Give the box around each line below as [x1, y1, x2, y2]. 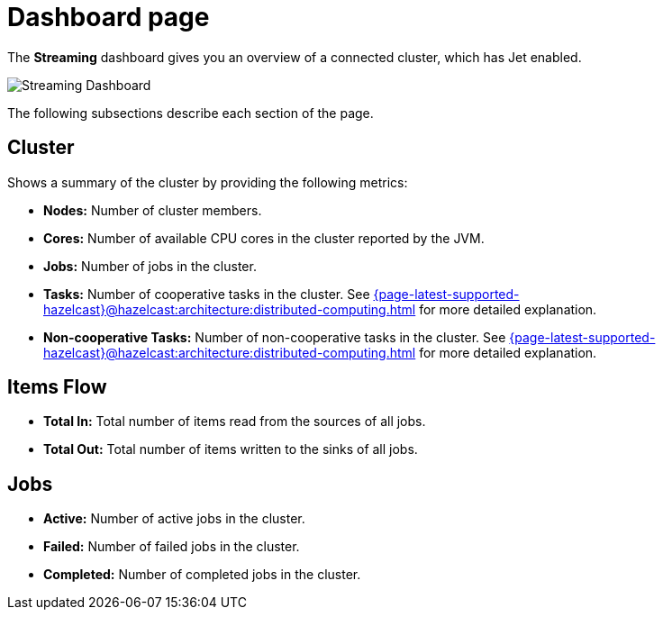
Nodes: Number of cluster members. [43, 202, 262, 218]
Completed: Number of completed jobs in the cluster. [43, 567, 361, 583]
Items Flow [7, 376, 107, 399]
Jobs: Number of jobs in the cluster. [43, 258, 257, 274]
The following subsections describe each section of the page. [7, 104, 374, 121]
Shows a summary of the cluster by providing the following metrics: [7, 174, 408, 190]
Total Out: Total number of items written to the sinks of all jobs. [43, 441, 418, 458]
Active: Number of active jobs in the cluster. [43, 511, 305, 527]
